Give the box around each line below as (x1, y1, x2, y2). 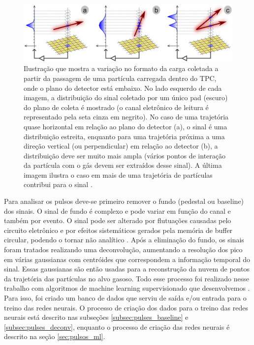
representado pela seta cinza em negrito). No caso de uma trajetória (24, 112, 229, 122)
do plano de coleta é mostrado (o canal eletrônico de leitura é (24, 102, 209, 112)
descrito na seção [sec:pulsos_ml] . (4, 331, 105, 342)
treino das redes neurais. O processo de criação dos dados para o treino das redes (4, 302, 249, 312)
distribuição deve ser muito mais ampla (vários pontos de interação (24, 150, 226, 160)
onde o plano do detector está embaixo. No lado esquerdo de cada (24, 82, 222, 93)
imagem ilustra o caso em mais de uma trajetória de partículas (24, 169, 213, 180)
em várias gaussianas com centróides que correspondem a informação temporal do (4, 254, 250, 264)
